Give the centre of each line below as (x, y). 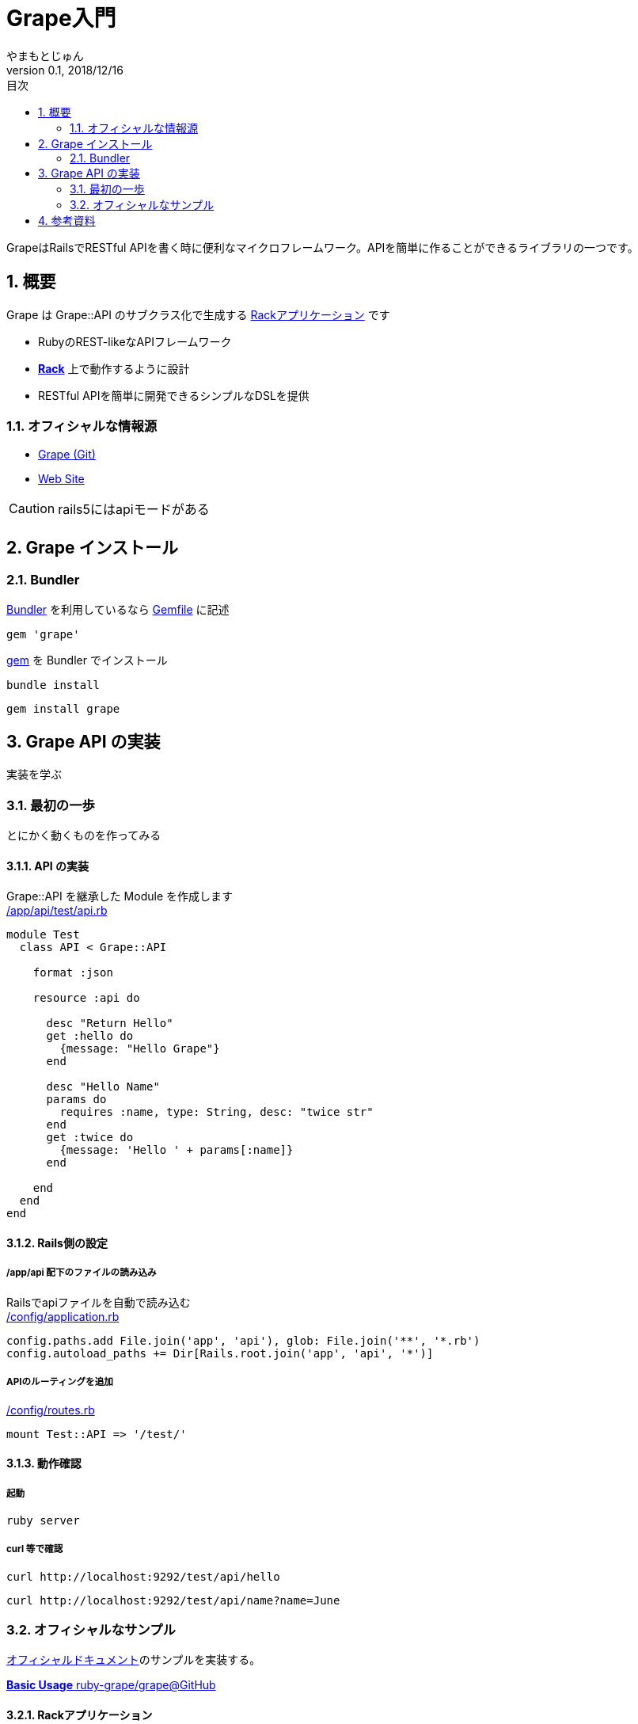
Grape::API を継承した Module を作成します (120, 896)
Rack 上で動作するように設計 (114, 368)
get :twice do (90, 1138)
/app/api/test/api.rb (57, 911)
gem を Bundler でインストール (87, 660)
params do (76, 1100)
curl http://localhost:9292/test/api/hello (143, 1576)
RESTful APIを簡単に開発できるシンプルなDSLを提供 (174, 395)
